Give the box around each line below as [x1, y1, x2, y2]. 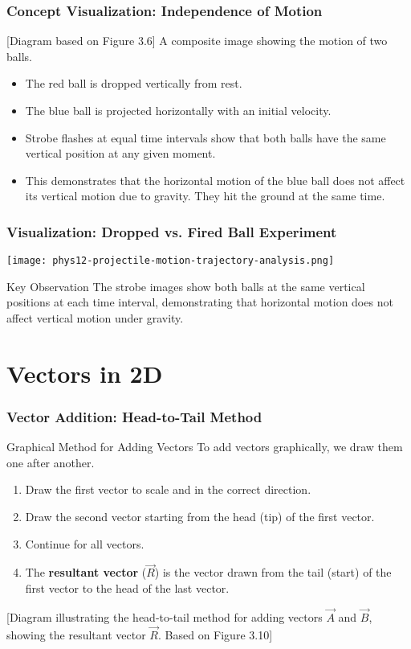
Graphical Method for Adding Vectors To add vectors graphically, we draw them [6, 438, 403, 455]
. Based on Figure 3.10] [157, 626, 273, 643]
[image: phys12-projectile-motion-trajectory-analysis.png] [6, 255, 335, 267]
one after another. [6, 454, 95, 470]
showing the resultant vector [6, 626, 146, 643]
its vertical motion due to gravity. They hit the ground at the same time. [25, 187, 385, 204]
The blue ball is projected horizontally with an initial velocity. [25, 102, 332, 118]
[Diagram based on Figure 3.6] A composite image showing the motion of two [6, 32, 388, 49]
